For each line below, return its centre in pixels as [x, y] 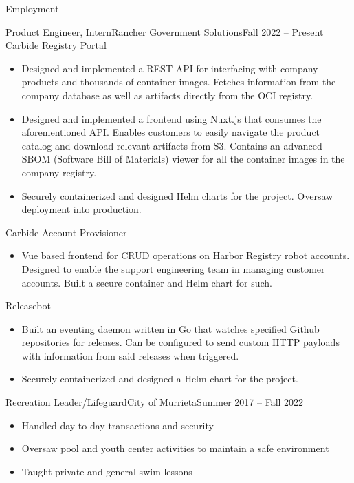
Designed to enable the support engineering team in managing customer [173, 268]
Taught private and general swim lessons [107, 471]
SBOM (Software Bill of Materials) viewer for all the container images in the [183, 159]
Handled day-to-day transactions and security [118, 425]
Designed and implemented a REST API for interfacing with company [170, 68]
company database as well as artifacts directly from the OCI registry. [167, 95]
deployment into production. [81, 209]
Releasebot [28, 306]
